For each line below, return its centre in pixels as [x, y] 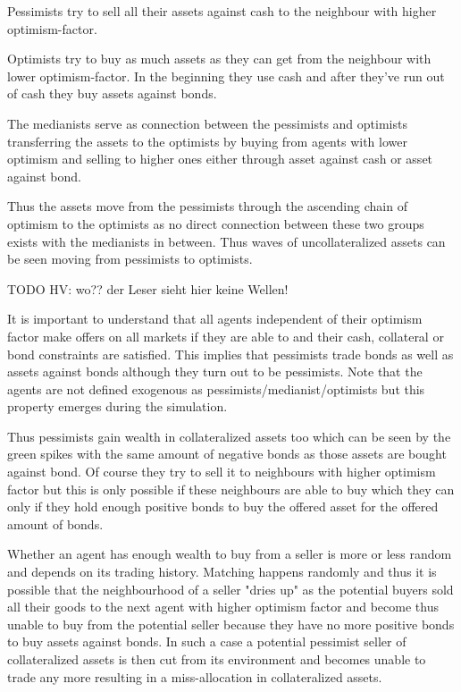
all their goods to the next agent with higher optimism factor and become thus [223, 607]
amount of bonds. [55, 523]
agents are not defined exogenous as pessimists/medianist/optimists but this [216, 388]
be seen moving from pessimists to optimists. [130, 259]
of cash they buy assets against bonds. [112, 93]
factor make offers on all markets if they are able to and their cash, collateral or [226, 336]
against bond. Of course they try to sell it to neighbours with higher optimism [222, 472]
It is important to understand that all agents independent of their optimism [215, 319]
